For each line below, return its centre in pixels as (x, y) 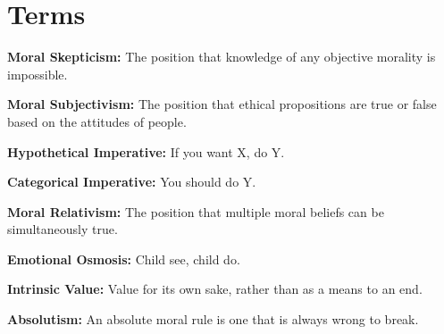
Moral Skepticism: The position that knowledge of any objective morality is (222, 57)
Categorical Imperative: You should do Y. (132, 182)
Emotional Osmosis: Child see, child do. (124, 259)
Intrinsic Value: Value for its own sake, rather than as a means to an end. (215, 289)
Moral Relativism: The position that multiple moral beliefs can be (196, 211)
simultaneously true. (63, 229)
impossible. (38, 74)
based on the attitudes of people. (97, 121)
